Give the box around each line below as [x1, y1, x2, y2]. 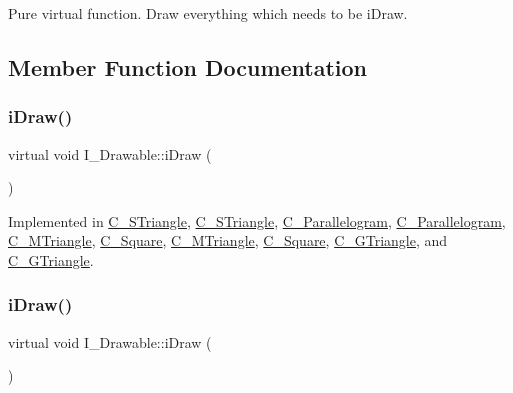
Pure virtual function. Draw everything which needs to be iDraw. [8, 3, 408, 23]
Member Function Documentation [8, 51, 368, 82]
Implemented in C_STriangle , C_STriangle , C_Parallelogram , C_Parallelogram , [8, 210, 506, 231]
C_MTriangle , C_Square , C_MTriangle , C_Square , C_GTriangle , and [8, 230, 448, 251]
